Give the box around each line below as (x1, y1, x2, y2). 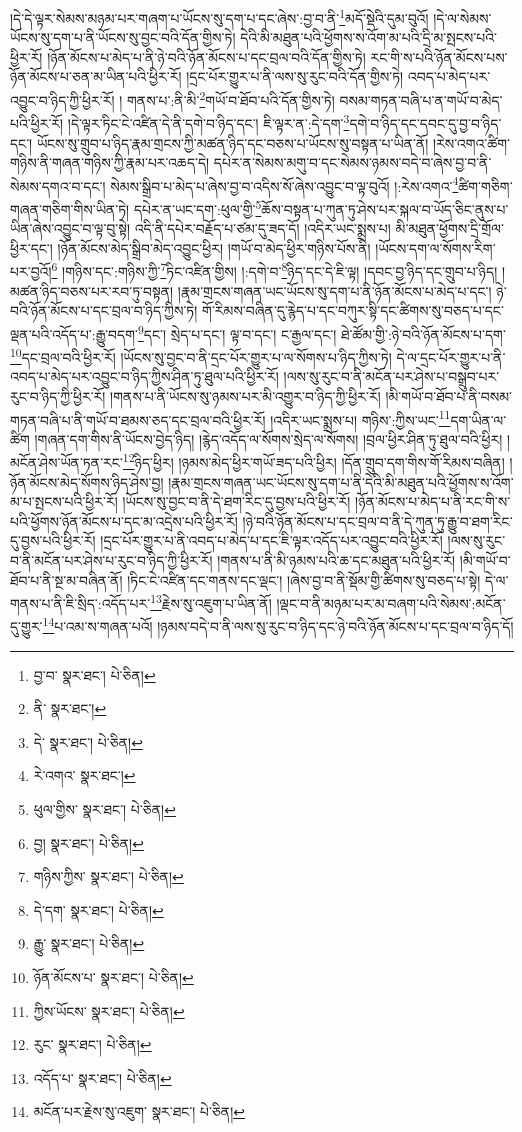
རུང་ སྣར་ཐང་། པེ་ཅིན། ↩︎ (33, 1034, 152, 1055)
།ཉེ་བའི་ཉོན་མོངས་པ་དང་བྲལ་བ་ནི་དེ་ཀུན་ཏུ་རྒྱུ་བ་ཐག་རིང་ (242, 510, 513, 531)
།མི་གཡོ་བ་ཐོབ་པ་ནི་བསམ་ (385, 385, 512, 406)
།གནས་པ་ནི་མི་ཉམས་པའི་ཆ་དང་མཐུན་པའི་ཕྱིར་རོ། (217, 550, 456, 570)
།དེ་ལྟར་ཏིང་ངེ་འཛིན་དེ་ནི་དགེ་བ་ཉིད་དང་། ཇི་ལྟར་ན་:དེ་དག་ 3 (67, 110, 350, 133)
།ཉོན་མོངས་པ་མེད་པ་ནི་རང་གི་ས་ (355, 491, 511, 512)
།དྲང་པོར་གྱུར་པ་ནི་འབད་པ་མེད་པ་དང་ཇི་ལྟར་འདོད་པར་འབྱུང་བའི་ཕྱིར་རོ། (100, 530, 443, 551)
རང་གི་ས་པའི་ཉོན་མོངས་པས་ (370, 46, 508, 67)
